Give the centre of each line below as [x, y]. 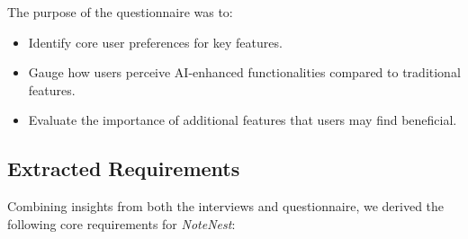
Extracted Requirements [124, 168]
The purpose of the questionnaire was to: [120, 12]
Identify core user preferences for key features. [155, 42]
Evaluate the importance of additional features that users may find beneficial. [243, 120]
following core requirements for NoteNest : [121, 223]
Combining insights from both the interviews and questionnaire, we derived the [226, 206]
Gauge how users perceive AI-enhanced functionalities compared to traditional [244, 72]
